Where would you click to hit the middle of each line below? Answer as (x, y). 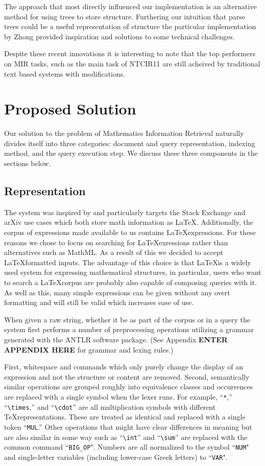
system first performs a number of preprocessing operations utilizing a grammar (129, 329)
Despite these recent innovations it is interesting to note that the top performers (130, 53)
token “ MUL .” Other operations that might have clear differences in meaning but (128, 426)
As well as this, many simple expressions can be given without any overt (117, 292)
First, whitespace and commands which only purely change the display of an (124, 367)
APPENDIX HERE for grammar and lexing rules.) (89, 349)
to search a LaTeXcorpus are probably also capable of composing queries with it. (131, 282)
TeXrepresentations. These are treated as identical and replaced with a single (125, 417)
